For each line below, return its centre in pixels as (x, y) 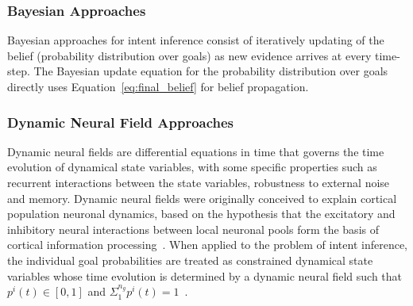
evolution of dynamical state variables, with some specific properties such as (192, 167)
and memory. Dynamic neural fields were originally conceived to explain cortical (202, 198)
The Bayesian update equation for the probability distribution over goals (211, 71)
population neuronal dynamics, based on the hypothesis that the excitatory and (201, 214)
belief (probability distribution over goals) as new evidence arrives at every (189, 55)
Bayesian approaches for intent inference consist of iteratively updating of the (196, 40)
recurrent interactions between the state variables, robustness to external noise (199, 182)
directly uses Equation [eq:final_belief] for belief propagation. (158, 86)
